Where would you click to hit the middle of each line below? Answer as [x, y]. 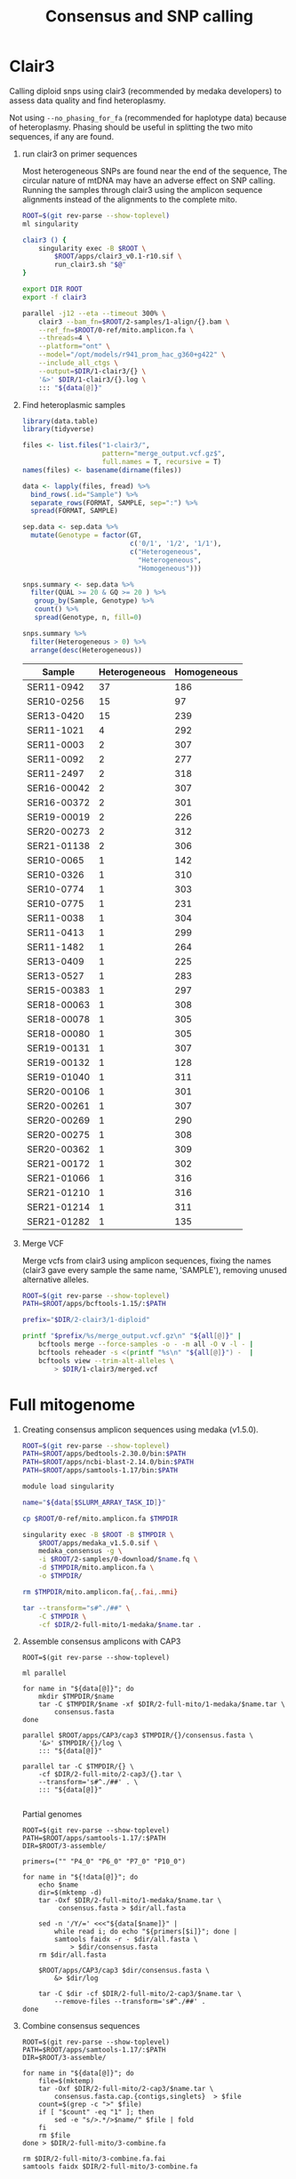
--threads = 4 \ [64, 338]
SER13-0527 [55, 975]
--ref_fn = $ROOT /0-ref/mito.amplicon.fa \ [116, 330]
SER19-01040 [58, 1077]
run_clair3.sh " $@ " [90, 265]
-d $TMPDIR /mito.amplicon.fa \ [96, 1568]
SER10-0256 [55, 701]
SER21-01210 [58, 1192]
